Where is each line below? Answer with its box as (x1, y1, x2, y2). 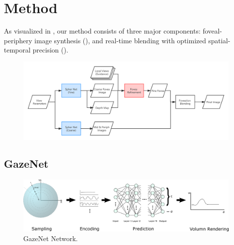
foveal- (203, 26, 222, 36)
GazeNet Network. (23, 233, 78, 243)
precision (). (32, 45, 68, 55)
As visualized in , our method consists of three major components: (4, 26, 201, 36)
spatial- (208, 35, 231, 45)
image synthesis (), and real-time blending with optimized (34, 35, 206, 45)
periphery (4, 35, 32, 45)
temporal (4, 45, 31, 55)
